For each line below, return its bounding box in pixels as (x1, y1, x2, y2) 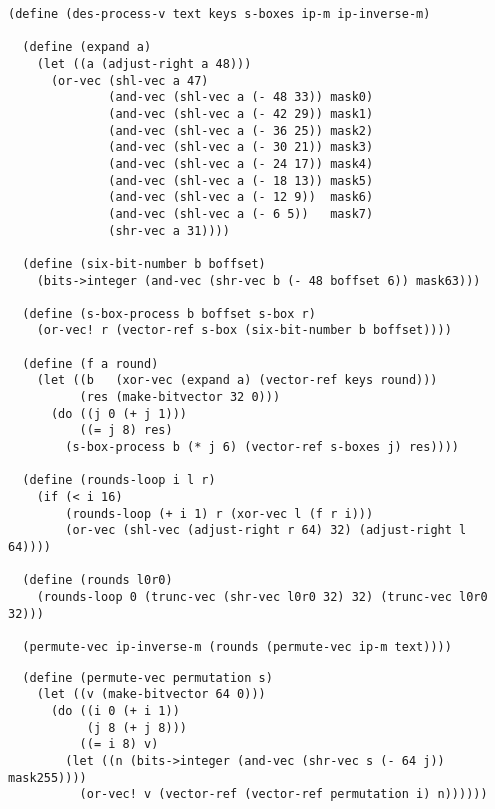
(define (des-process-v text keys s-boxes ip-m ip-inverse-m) (8, 7, 431, 21)
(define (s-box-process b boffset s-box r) (22, 306, 316, 321)
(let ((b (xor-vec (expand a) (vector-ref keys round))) (36, 373, 438, 388)
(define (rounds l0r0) (22, 573, 173, 588)
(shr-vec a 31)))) (108, 223, 230, 238)
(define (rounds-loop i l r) (22, 473, 216, 488)
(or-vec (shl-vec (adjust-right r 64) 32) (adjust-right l (65, 523, 467, 538)
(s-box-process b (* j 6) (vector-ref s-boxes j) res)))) (65, 440, 460, 455)
